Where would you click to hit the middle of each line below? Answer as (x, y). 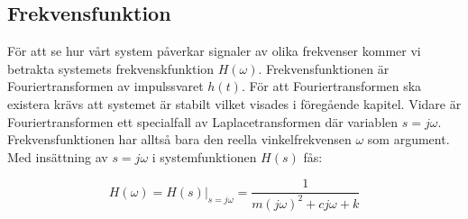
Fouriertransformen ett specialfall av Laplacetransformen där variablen (203, 121)
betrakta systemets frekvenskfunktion (111, 68)
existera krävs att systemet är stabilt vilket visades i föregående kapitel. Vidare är (234, 103)
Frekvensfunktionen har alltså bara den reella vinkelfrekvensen (179, 139)
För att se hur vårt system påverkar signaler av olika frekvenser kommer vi (214, 51)
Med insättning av (58, 156)
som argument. (408, 139)
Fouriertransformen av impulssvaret (106, 86)
